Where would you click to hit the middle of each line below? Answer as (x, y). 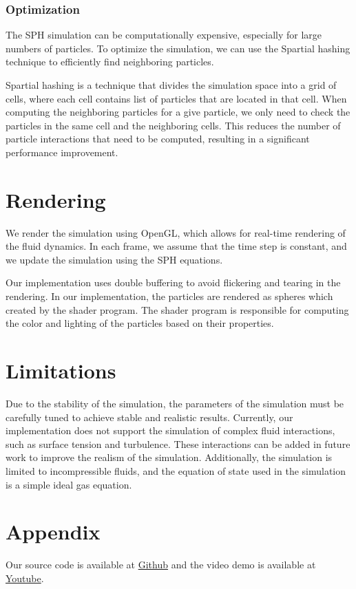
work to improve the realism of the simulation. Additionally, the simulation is (169, 457)
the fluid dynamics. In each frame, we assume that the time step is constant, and (176, 246)
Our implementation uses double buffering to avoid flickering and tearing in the (173, 282)
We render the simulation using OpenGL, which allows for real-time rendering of (176, 232)
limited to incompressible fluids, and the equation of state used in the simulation (176, 470)
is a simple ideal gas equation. (69, 484)
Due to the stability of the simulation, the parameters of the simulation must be (175, 403)
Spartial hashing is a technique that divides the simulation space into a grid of (171, 85)
